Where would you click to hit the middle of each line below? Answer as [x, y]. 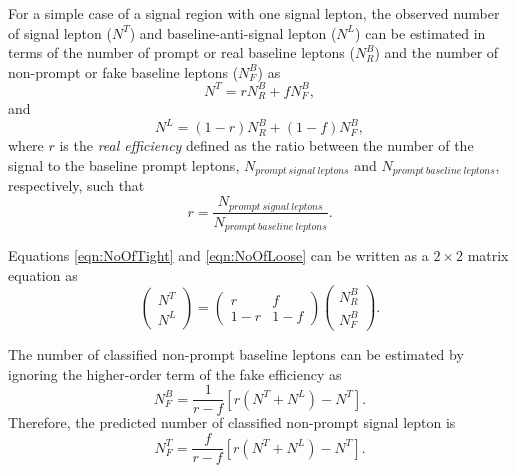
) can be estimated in [420, 32]
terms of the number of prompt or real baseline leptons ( [181, 52]
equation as [43, 274]
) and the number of [436, 52]
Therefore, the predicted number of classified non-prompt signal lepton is [232, 422]
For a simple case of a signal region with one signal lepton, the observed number [254, 13]
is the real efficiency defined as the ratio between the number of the [266, 145]
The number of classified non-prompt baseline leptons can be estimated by [236, 354]
